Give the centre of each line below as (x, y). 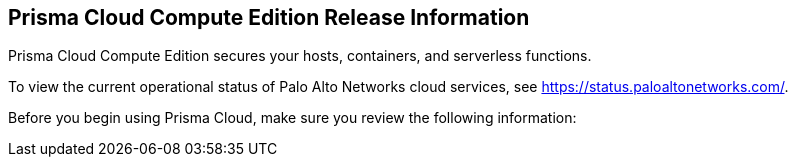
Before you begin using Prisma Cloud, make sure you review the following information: (292, 118)
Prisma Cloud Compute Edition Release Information (269, 17)
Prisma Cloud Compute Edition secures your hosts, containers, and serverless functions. (300, 56)
